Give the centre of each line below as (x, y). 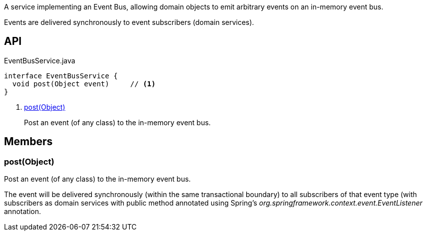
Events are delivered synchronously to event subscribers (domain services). (129, 22)
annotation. (22, 212)
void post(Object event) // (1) (84, 84)
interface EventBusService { (61, 76)
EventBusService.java (40, 60)
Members (28, 142)
